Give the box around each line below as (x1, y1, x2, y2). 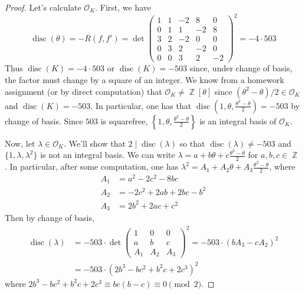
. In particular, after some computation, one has (5, 160, 179, 173)
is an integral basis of (199, 114, 277, 127)
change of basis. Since (5, 114, 83, 127)
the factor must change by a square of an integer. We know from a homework (5, 73, 284, 85)
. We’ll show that (64, 137, 126, 149)
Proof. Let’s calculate (5, 1, 81, 13)
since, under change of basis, (189, 62, 293, 74)
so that (179, 137, 205, 149)
